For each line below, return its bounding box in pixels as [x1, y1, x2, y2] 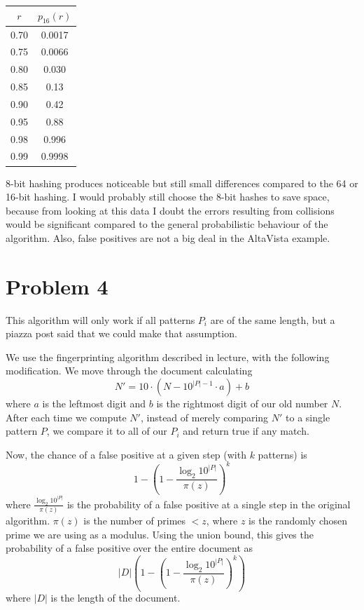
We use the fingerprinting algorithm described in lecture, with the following [6, 349, 330, 364]
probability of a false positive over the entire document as [6, 541, 253, 555]
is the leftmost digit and [42, 396, 146, 411]
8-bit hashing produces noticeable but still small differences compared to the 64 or [6, 175, 358, 190]
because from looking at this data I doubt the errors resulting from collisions [6, 203, 335, 217]
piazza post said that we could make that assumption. [6, 326, 237, 341]
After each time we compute [6, 409, 127, 424]
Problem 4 [6, 271, 108, 300]
